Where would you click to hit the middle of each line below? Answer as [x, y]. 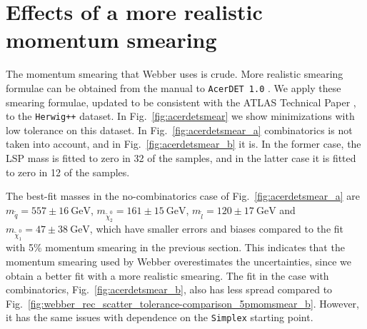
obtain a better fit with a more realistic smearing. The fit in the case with [167, 275]
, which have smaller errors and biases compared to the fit [216, 229]
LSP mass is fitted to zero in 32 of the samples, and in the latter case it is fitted [181, 158]
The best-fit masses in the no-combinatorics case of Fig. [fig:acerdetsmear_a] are [183, 196]
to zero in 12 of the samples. [68, 172]
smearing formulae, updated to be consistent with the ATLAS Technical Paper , [181, 102]
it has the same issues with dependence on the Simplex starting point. [160, 317]
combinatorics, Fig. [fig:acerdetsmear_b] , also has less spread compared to [169, 289]
